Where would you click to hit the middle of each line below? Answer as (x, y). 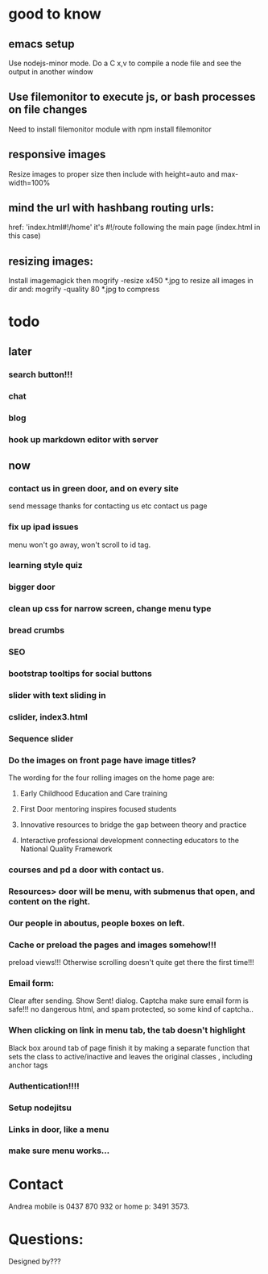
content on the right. (49, 901)
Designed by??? (35, 1261)
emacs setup (41, 44)
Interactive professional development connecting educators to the (130, 841)
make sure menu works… (59, 1151)
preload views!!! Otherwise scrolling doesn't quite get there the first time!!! (132, 963)
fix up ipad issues (43, 527)
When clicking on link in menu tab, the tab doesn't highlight (127, 1030)
